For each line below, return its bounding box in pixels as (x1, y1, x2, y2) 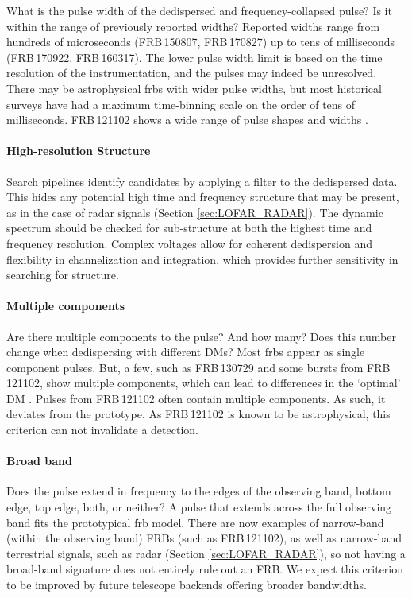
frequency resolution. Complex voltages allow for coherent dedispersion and (6, 235, 372, 251)
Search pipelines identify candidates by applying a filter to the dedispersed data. (6, 173, 398, 189)
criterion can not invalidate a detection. (6, 421, 198, 438)
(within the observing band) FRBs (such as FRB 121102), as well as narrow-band (6, 530, 402, 546)
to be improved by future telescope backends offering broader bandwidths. (6, 577, 367, 593)
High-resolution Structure (6, 142, 151, 159)
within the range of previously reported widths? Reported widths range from (6, 17, 380, 34)
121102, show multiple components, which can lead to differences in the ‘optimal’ (6, 375, 401, 391)
